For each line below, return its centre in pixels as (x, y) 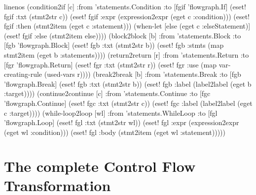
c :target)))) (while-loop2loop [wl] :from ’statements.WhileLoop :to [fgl (111, 113)
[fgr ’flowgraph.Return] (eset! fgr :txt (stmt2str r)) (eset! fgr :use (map (110, 64)
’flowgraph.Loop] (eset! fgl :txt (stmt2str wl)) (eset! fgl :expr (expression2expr (122, 122)
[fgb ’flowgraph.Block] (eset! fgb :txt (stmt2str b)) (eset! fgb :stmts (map (114, 45)
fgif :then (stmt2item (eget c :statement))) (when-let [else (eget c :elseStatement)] (127, 26)
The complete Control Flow (100, 166)
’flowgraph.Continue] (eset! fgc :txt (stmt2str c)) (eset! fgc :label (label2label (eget (128, 103)
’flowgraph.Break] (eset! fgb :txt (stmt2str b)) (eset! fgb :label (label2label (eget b (128, 83)
